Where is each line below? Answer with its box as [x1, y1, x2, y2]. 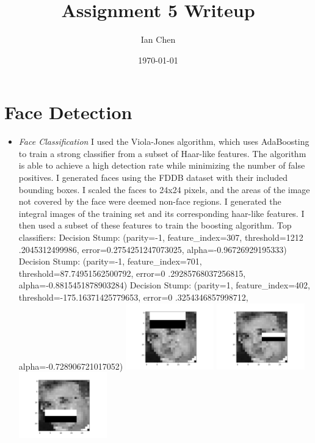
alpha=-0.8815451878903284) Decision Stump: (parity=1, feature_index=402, [18, 279, 310, 291]
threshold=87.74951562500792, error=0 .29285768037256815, [18, 266, 246, 279]
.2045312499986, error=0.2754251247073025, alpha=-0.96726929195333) [18, 243, 287, 255]
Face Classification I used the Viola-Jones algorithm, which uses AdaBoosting [18, 135, 310, 148]
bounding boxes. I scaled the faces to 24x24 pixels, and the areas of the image [18, 183, 310, 196]
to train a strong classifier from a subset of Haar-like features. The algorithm [18, 147, 306, 159]
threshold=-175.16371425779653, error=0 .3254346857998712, [18, 290, 248, 303]
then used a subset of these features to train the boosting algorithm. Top [18, 219, 292, 232]
